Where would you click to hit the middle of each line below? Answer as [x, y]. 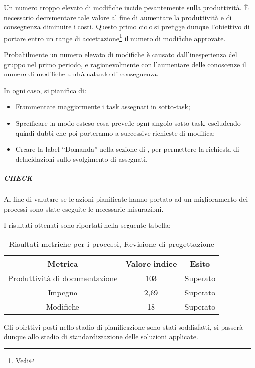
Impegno [63, 292]
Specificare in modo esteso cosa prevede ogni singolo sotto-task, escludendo [128, 123]
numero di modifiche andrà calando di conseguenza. [81, 74]
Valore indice [151, 263]
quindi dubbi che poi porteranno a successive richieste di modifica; [115, 133]
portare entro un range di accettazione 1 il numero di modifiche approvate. [115, 37]
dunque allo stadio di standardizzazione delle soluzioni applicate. [101, 336]
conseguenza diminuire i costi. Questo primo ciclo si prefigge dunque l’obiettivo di [127, 27]
